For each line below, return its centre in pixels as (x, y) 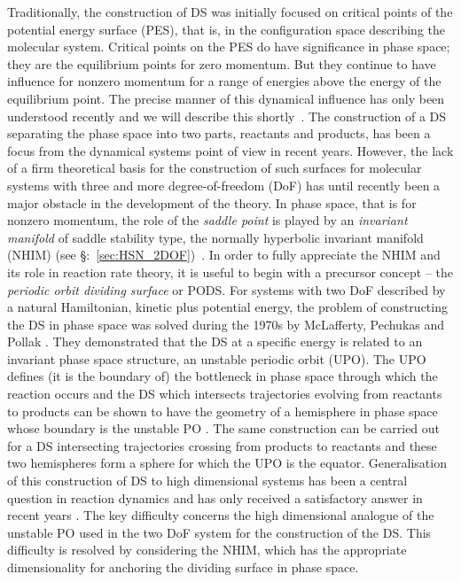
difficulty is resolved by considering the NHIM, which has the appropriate (207, 550)
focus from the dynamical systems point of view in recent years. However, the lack (230, 150)
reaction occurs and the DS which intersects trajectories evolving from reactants (225, 394)
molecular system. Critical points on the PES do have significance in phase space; (229, 47)
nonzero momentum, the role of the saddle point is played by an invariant (207, 220)
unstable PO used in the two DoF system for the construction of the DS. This (219, 532)
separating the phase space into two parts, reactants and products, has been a (219, 133)
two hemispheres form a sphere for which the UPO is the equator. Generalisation (227, 463)
